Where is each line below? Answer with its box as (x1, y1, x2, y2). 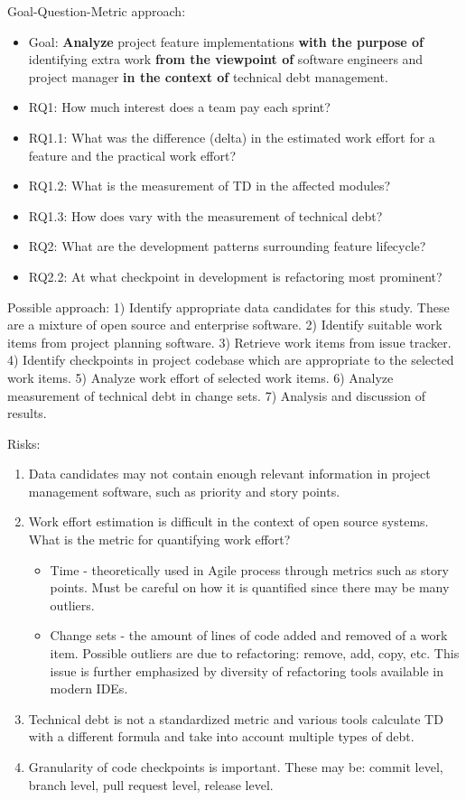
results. (7, 404, 47, 423)
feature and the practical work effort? (28, 145, 237, 164)
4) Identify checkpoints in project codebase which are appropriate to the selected (7, 350, 454, 369)
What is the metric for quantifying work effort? (28, 530, 291, 549)
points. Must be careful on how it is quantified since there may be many (50, 578, 450, 597)
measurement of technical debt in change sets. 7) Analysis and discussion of (7, 386, 426, 405)
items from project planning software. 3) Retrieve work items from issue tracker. (7, 332, 452, 351)
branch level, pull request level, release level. (28, 775, 274, 794)
